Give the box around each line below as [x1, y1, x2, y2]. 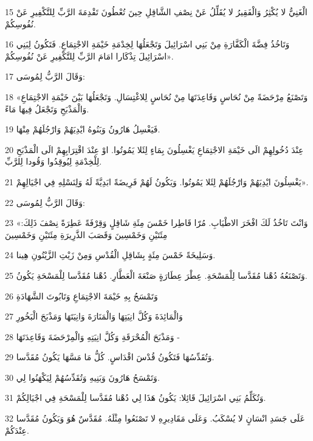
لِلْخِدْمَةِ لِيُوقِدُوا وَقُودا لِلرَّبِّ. [5, 155, 102, 168]
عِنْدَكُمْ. [5, 423, 29, 436]
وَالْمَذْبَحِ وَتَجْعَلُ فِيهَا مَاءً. [5, 102, 89, 115]
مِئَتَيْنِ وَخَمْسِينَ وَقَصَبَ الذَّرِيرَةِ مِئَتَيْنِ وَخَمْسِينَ [5, 228, 168, 241]
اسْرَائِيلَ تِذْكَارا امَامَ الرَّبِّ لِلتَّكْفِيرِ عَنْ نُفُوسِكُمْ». [5, 49, 174, 62]
